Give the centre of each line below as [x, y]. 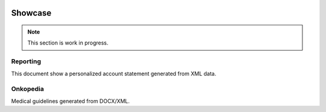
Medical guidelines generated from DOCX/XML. [70, 101]
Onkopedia [28, 89]
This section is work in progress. [68, 43]
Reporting [26, 61]
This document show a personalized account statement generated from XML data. [114, 73]
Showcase [31, 13]
